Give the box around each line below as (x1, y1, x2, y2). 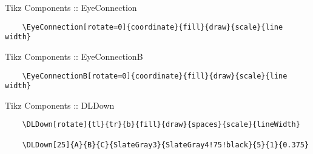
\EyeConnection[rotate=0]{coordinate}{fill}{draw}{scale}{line (22, 22, 283, 31)
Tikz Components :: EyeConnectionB (5, 50, 143, 62)
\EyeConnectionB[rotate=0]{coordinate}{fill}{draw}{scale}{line (22, 71, 288, 80)
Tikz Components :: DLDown (5, 98, 115, 111)
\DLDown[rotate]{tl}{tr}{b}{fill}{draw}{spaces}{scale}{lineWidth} (22, 120, 300, 129)
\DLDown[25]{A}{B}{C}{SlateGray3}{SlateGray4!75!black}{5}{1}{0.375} (22, 140, 309, 149)
